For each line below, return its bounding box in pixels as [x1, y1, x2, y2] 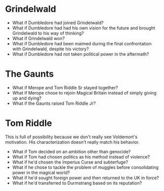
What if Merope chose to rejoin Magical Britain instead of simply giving [12, 90, 157, 95]
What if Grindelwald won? [12, 35, 65, 41]
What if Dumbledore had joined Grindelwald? [12, 20, 104, 26]
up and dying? [12, 95, 42, 101]
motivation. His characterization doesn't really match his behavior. [5, 139, 140, 145]
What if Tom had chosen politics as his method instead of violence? [12, 154, 150, 159]
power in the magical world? [12, 169, 70, 175]
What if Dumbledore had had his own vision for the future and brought [12, 25, 156, 31]
